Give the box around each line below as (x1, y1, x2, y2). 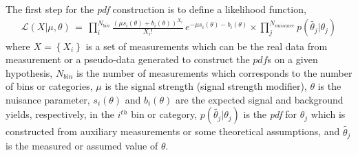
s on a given (267, 52, 318, 67)
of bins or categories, (6, 79, 93, 93)
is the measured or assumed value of (6, 139, 158, 153)
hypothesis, (6, 65, 53, 80)
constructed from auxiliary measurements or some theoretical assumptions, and (6, 124, 340, 139)
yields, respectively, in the (6, 107, 115, 121)
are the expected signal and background (175, 92, 344, 106)
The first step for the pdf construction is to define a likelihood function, (6, 2, 306, 16)
